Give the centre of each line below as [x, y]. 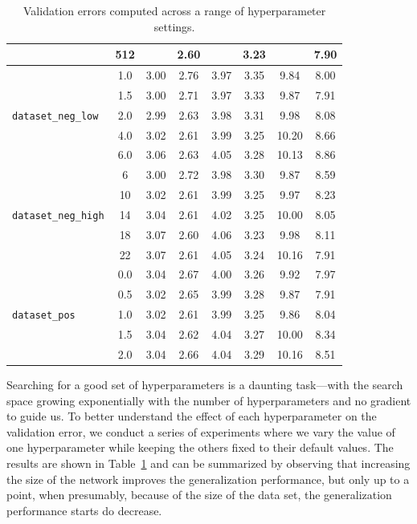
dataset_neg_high [58, 215]
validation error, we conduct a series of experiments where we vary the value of [201, 431]
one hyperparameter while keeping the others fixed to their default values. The [200, 447]
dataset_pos [44, 316]
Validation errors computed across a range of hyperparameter [175, 10]
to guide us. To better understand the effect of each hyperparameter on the [192, 416]
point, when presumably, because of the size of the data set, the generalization [199, 495]
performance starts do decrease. [84, 510]
